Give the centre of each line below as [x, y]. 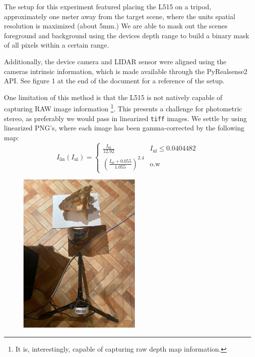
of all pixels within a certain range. [57, 45]
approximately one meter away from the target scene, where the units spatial [120, 16]
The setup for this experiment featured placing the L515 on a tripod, [108, 6]
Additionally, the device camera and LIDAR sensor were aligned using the [115, 61]
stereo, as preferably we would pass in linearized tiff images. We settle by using [126, 118]
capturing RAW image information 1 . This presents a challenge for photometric [123, 108]
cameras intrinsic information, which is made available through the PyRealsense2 [126, 71]
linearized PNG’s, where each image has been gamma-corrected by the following [124, 128]
